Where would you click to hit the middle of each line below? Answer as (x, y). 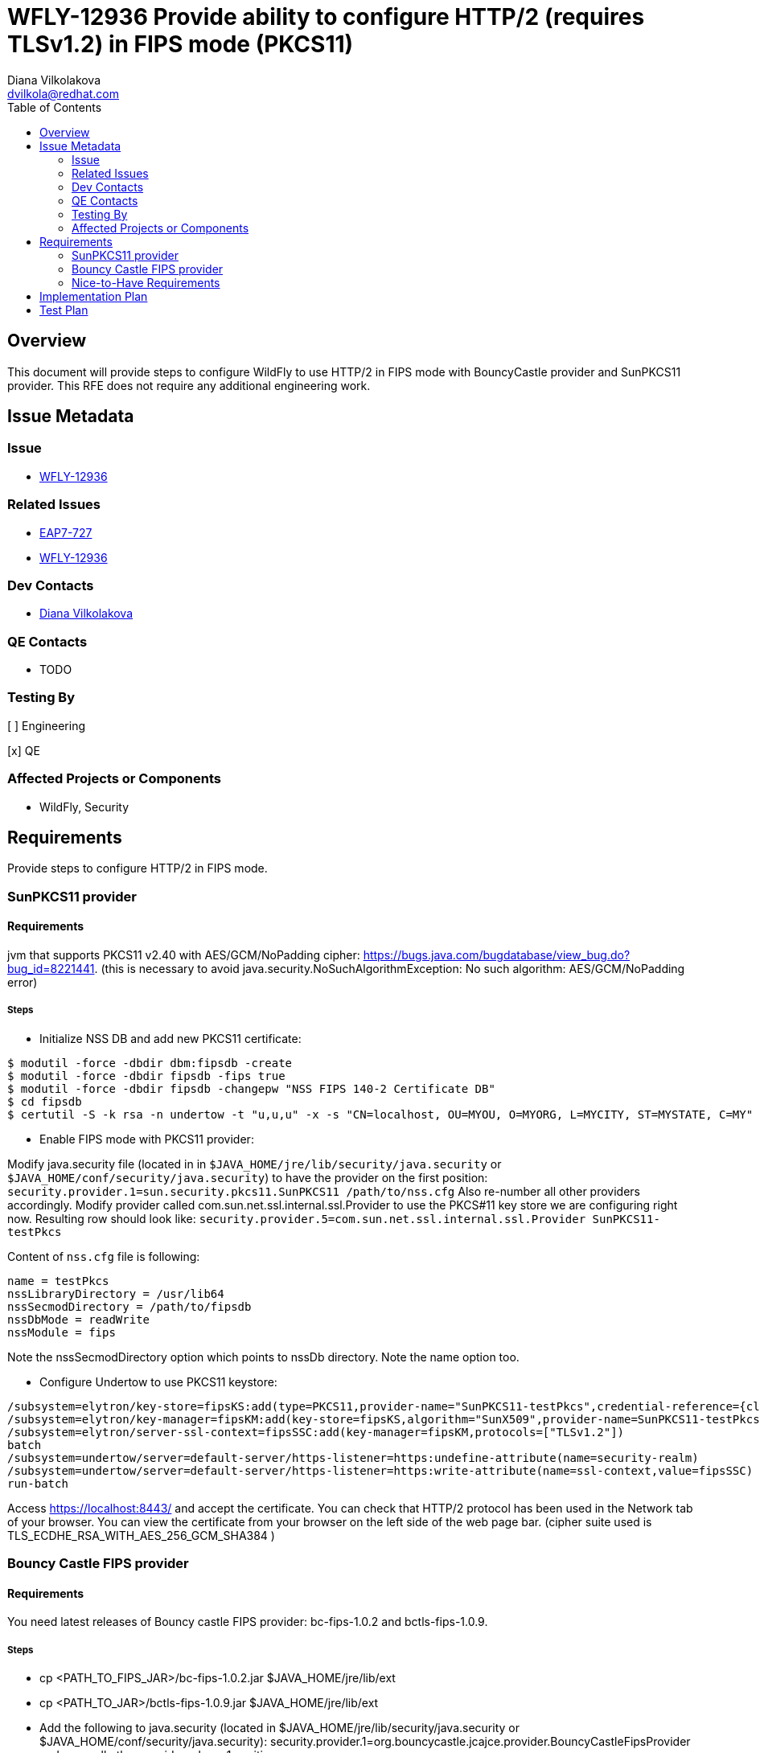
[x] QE (24, 750)
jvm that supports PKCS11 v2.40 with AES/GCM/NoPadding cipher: (184, 955)
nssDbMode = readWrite (79, 1319)
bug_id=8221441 (51, 969)
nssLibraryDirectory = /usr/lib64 (116, 1293)
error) (23, 982)
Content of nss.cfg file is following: (104, 1256)
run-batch (38, 1483)
